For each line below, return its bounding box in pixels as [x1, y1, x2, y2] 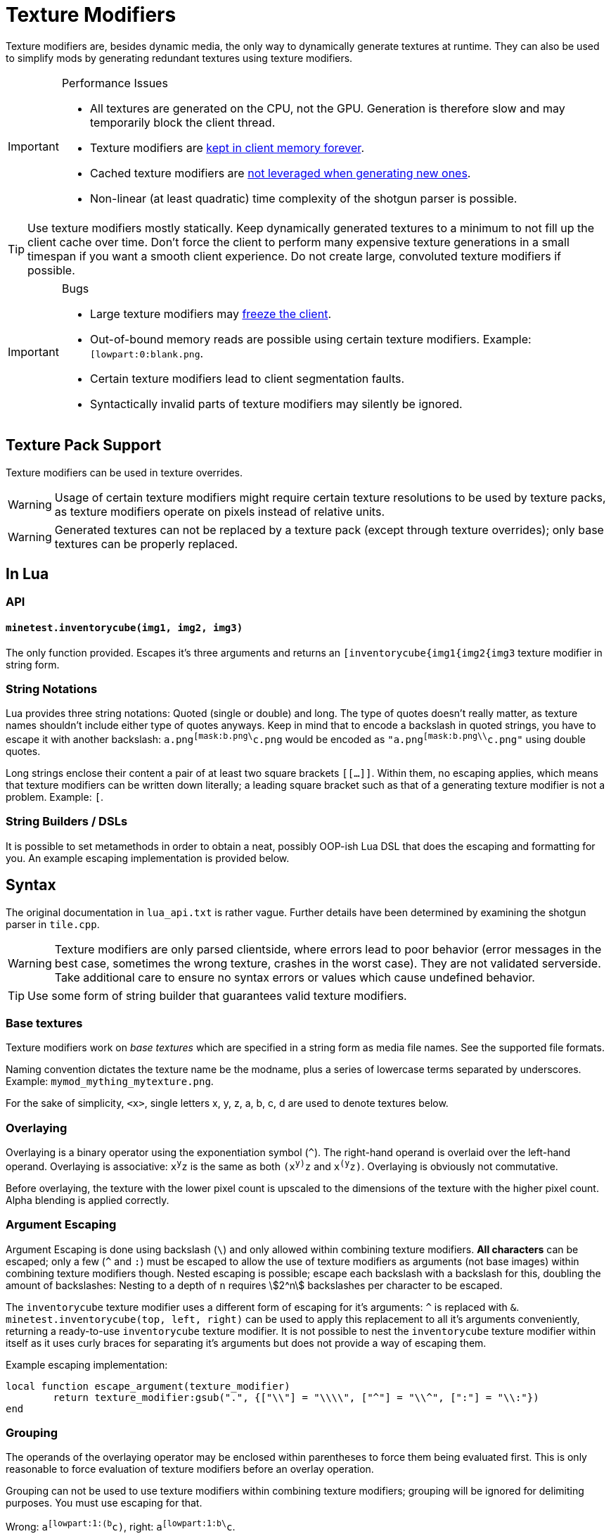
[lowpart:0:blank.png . [89, 346, 204, 360]
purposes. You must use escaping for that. [6, 1497, 202, 1509]
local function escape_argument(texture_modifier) [6, 1380, 290, 1392]
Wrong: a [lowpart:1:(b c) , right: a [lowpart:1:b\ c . [6, 1519, 236, 1533]
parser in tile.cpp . [6, 918, 100, 930]
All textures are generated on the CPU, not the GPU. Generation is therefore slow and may [89, 101, 565, 115]
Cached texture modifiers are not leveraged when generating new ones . [89, 165, 471, 180]
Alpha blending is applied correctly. [6, 1193, 169, 1206]
